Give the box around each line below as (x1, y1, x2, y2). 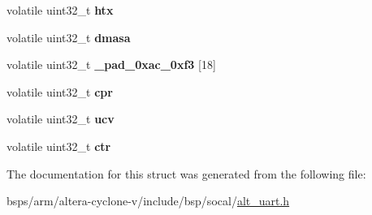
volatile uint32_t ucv (6, 110, 115, 127)
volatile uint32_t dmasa (6, 28, 131, 45)
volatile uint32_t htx (6, 2, 114, 18)
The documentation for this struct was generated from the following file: (6, 165, 366, 182)
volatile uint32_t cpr (6, 83, 113, 100)
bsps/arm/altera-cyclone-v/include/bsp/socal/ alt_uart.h (6, 192, 290, 209)
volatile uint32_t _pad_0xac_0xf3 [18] (6, 56, 216, 73)
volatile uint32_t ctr (6, 137, 111, 154)
